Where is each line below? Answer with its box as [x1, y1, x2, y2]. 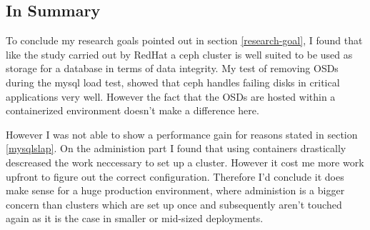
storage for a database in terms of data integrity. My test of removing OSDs [6, 61, 339, 76]
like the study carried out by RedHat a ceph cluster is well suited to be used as [6, 46, 353, 61]
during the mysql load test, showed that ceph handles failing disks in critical [6, 74, 340, 89]
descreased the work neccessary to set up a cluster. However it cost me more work [6, 154, 364, 169]
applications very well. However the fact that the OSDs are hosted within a [6, 89, 336, 104]
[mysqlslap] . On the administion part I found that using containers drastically [6, 141, 346, 156]
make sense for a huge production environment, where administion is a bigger [6, 183, 345, 198]
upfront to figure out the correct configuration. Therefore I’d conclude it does [6, 169, 344, 184]
